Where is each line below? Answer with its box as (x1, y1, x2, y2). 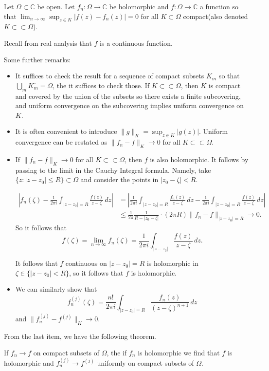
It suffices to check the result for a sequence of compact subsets (15, 71, 204, 81)
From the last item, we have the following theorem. (4, 331, 156, 341)
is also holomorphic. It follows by (150, 154, 249, 164)
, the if (107, 347, 127, 357)
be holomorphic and (109, 1, 169, 11)
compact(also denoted (183, 11, 248, 21)
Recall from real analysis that (4, 37, 92, 48)
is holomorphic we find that (138, 347, 220, 357)
